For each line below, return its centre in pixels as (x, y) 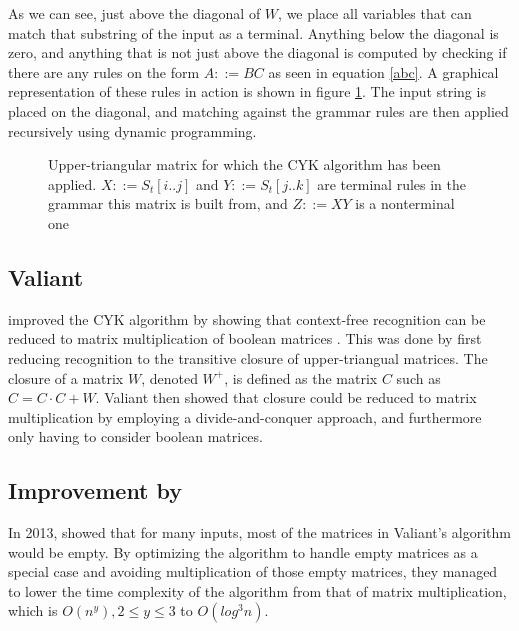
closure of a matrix (66, 377)
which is (33, 610)
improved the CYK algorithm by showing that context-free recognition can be (247, 318)
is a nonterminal (405, 203)
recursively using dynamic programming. (132, 130)
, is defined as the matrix (301, 377)
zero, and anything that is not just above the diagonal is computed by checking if (257, 52)
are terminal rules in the (392, 183)
